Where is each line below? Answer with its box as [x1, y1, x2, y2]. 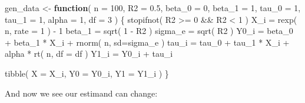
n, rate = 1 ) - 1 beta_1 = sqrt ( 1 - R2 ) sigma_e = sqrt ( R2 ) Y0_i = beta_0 [5, 25, 293, 37]
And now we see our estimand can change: [5, 87, 158, 99]
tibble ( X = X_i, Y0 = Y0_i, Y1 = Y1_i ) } [5, 67, 169, 79]
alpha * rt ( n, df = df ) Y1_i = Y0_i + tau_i [5, 47, 173, 60]
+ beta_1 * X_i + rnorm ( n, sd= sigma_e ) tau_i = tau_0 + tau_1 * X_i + [5, 36, 290, 48]
